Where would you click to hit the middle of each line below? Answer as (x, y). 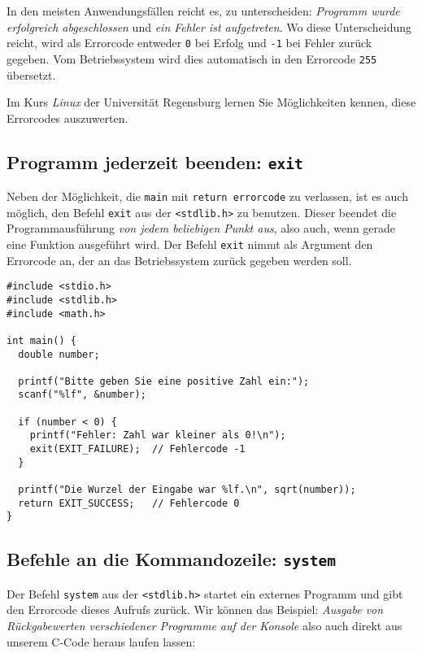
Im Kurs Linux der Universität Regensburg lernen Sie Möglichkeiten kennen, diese (211, 102)
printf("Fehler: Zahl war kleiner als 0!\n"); (158, 435)
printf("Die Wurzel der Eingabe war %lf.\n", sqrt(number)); (187, 490)
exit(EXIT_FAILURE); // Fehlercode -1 (137, 449)
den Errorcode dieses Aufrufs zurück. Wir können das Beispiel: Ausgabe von (195, 609)
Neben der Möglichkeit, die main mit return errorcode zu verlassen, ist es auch (207, 196)
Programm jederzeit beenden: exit (155, 161)
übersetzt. (31, 74)
